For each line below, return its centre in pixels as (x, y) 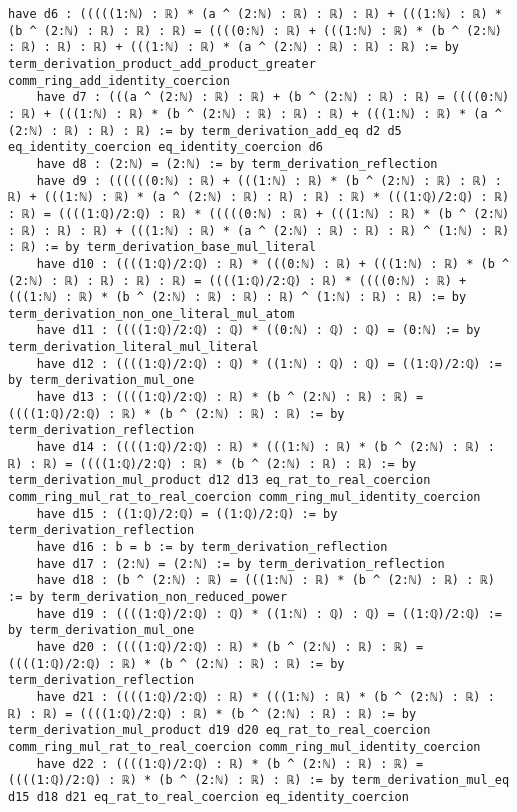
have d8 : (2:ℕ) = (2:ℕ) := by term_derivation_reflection (237, 163)
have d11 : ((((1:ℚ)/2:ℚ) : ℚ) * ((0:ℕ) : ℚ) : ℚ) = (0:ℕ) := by (258, 330)
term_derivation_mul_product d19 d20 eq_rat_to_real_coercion (219, 730)
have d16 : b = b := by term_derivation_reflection (212, 547)
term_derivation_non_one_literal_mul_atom (151, 313)
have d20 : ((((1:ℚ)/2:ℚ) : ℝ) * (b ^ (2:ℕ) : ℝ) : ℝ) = (230, 646)
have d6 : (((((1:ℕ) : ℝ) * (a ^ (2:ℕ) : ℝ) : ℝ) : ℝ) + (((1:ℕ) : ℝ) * (255, 14)
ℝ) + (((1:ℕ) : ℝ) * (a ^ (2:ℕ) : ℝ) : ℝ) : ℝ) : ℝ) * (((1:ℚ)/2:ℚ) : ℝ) (259, 197)
